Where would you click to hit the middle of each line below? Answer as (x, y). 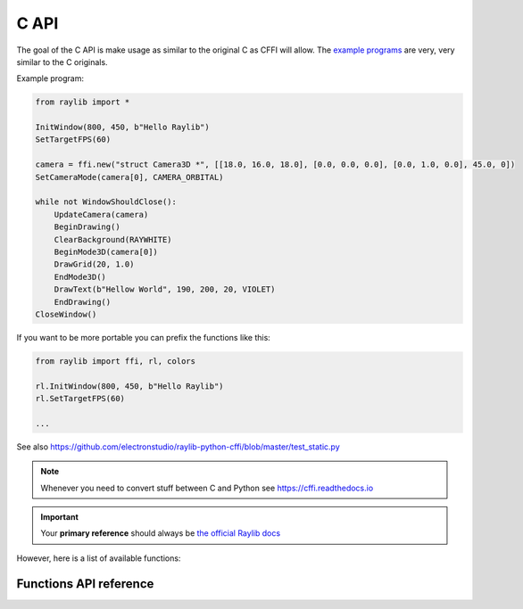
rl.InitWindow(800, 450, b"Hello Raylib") (129, 386)
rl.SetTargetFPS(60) (80, 399)
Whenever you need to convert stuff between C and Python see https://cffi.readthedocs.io (207, 488)
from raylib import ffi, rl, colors (116, 361)
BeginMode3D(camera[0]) (106, 252)
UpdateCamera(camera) (101, 214)
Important (60, 517)
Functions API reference (85, 584)
